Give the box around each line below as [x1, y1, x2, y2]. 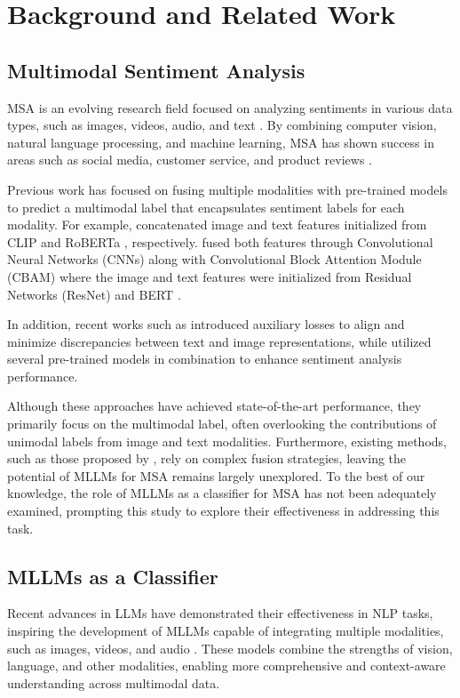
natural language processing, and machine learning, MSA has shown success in [7, 132, 434, 151]
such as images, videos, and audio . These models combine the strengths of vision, [7, 638, 453, 657]
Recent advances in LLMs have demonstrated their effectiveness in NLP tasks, [7, 604, 433, 622]
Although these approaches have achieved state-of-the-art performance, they [7, 397, 422, 415]
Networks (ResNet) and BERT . [7, 285, 181, 303]
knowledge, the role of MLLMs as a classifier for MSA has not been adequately [7, 484, 437, 502]
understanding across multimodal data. [7, 673, 220, 692]
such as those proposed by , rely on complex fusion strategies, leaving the [7, 449, 407, 468]
